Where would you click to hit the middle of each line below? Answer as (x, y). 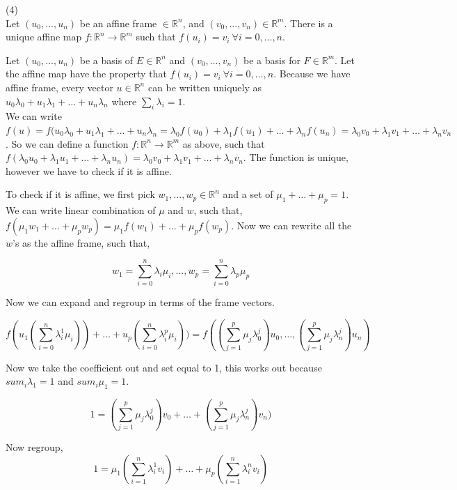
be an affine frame (118, 23)
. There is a (308, 23)
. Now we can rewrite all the (291, 225)
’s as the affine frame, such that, (81, 242)
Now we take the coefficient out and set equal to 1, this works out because (164, 367)
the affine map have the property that (86, 74)
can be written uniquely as (205, 87)
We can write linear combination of (81, 210)
